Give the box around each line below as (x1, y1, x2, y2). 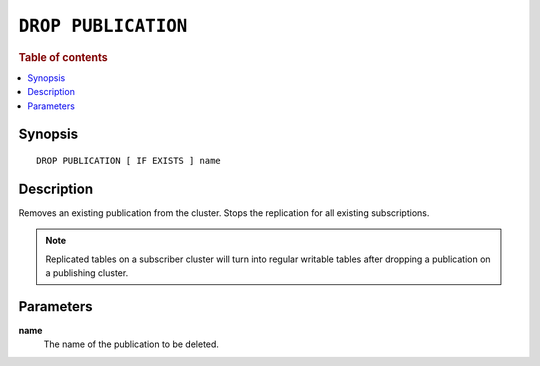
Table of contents (18, 50, 109, 64)
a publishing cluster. (45, 267, 129, 279)
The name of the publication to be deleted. (43, 338, 220, 350)
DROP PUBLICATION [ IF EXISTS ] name (36, 155, 222, 166)
